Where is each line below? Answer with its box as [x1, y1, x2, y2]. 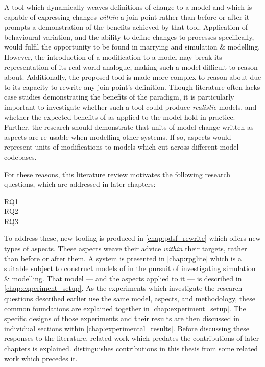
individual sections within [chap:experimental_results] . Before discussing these [4, 323, 250, 333]
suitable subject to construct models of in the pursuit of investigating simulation [4, 263, 256, 274]
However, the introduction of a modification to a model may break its [4, 51, 222, 62]
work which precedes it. [4, 353, 78, 363]
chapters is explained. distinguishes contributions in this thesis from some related [4, 343, 258, 353]
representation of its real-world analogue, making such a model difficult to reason [4, 61, 258, 72]
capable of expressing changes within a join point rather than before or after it [4, 11, 250, 22]
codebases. [4, 151, 37, 162]
